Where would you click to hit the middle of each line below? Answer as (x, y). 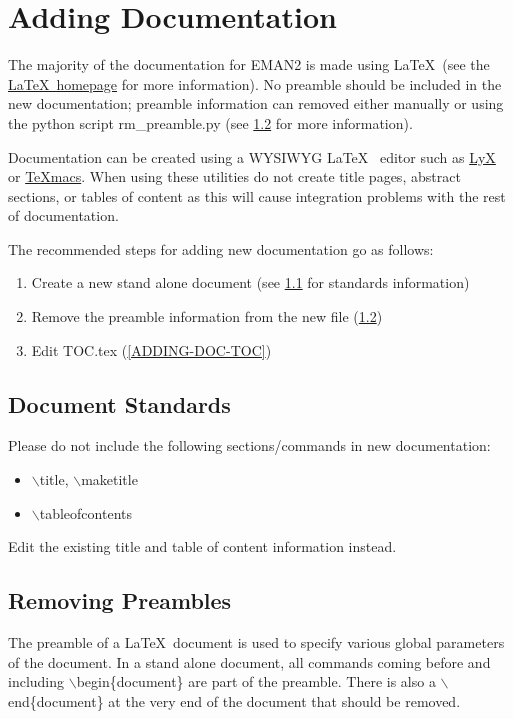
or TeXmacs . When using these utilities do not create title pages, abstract (234, 176)
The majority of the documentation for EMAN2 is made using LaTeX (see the (249, 64)
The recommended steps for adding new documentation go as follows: (221, 248)
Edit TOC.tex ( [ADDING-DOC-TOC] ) (151, 349)
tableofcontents (85, 512)
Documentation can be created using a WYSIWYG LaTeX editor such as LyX (252, 156)
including (36, 681)
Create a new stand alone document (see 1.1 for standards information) (250, 282)
